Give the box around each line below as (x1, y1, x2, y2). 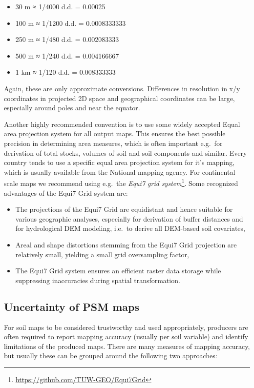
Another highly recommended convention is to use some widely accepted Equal (4, 119, 240, 129)
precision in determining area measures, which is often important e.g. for (4, 138, 223, 148)
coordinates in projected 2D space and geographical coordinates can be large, (4, 93, 235, 103)
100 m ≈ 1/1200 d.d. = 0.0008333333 (15, 18, 126, 28)
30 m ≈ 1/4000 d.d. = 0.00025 (15, 1, 106, 11)
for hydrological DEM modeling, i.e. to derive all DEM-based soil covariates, (15, 223, 245, 233)
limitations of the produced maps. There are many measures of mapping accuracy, (4, 341, 250, 351)
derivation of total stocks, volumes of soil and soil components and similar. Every (4, 147, 247, 158)
